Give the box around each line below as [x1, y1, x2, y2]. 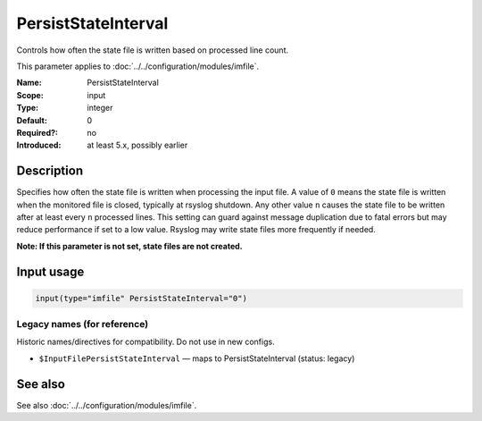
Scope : [16, 89, 44, 100]
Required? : [16, 127, 58, 138]
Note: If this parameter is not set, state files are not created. [16, 240, 243, 251]
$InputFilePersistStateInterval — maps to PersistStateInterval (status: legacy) [38, 353, 355, 364]
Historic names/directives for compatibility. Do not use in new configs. [16, 336, 276, 348]
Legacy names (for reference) [16, 318, 149, 331]
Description [16, 164, 84, 179]
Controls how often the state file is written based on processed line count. [16, 45, 289, 55]
